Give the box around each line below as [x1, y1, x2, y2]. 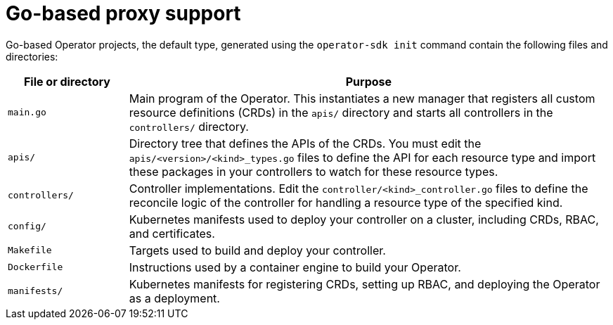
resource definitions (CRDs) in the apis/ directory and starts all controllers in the [129, 105, 553, 120]
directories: [6, 50, 58, 63]
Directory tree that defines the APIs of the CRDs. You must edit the [129, 136, 482, 151]
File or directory [23, 74, 110, 89]
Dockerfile [8, 262, 63, 273]
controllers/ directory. [129, 119, 249, 134]
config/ [8, 221, 46, 232]
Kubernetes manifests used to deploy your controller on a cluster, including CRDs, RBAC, [129, 212, 599, 227]
